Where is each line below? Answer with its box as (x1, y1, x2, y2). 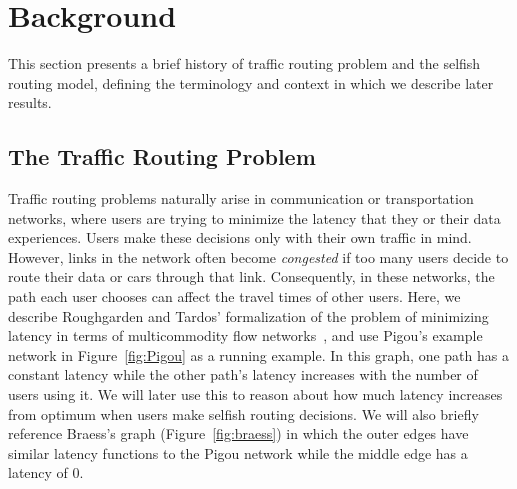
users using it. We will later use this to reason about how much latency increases (8, 384, 503, 405)
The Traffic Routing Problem (8, 141, 316, 172)
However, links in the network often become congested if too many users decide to (8, 246, 509, 267)
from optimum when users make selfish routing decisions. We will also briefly (8, 403, 479, 424)
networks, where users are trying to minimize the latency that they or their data (8, 207, 501, 228)
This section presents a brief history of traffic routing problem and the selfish (8, 53, 481, 74)
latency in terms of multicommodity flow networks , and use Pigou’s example (8, 325, 483, 346)
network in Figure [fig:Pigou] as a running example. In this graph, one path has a (8, 344, 509, 365)
